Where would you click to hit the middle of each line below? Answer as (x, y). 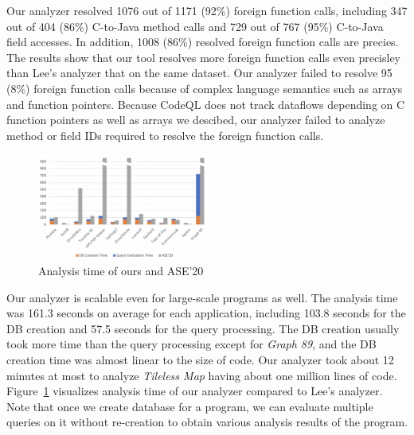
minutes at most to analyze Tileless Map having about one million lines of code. (202, 375)
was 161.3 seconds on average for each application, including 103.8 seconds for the (206, 313)
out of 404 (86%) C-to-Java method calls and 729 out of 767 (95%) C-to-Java (195, 26)
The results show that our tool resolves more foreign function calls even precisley (204, 57)
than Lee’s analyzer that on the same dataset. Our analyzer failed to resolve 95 (199, 73)
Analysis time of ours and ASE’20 (121, 271)
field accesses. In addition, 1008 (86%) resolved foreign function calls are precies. (203, 42)
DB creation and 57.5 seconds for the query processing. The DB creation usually (203, 328)
